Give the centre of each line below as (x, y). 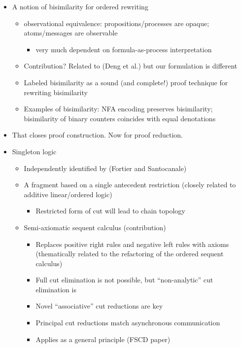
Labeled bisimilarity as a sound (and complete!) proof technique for (126, 82)
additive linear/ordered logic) (68, 194)
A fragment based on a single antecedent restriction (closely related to (130, 185)
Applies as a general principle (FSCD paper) (103, 339)
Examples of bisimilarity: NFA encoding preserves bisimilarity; (118, 109)
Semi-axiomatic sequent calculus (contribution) (95, 227)
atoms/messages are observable (71, 33)
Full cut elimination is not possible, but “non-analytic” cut (124, 280)
